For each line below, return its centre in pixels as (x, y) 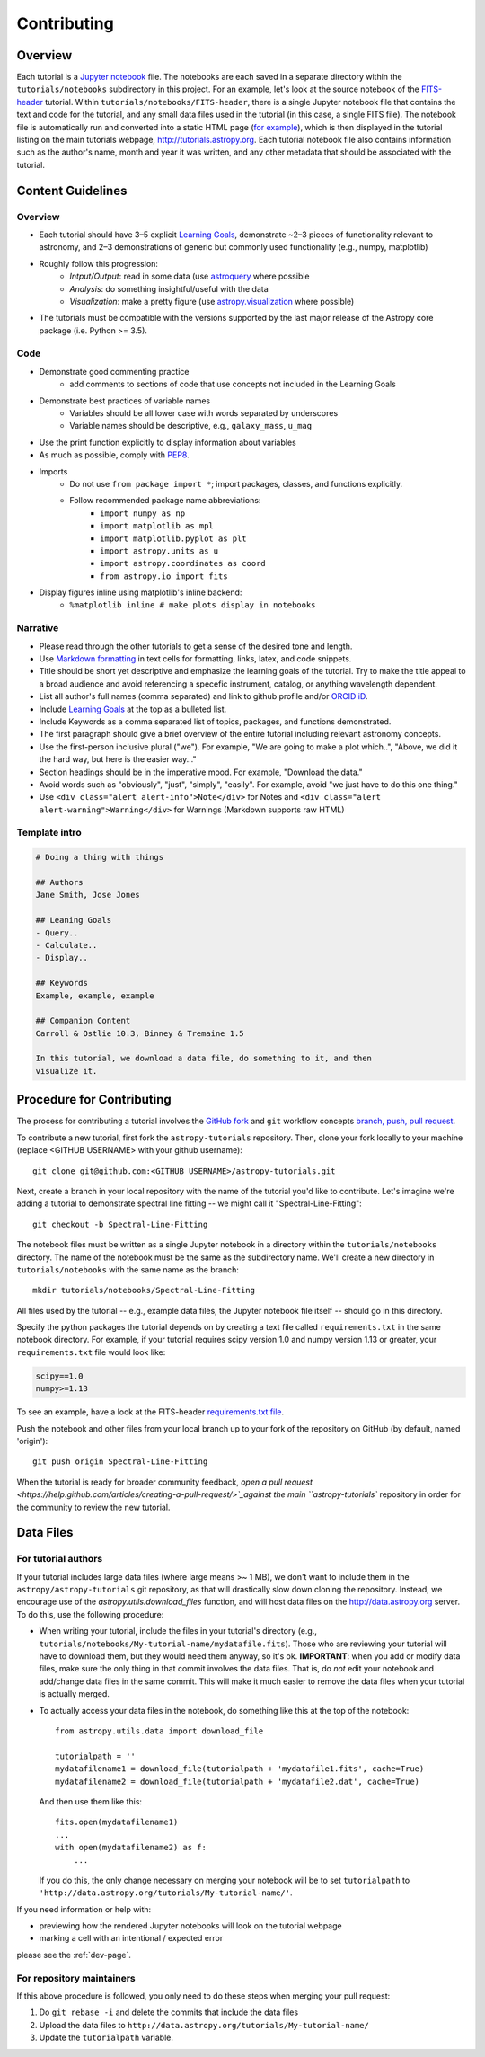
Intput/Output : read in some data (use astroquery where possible (190, 276)
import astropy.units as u (159, 551)
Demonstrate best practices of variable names (125, 401)
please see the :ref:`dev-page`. (74, 1955)
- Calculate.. (66, 945)
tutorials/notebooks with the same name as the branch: (128, 1269)
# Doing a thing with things (100, 857)
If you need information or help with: (84, 1909)
